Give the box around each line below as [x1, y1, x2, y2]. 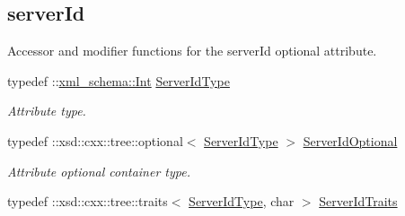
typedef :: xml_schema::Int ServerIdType [7, 71, 230, 90]
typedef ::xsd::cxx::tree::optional [7, 131, 183, 150]
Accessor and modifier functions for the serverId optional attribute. [7, 41, 377, 60]
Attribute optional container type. [7, 161, 190, 180]
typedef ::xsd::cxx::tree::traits [7, 192, 168, 211]
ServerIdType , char [189, 192, 295, 211]
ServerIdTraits [319, 192, 398, 211]
